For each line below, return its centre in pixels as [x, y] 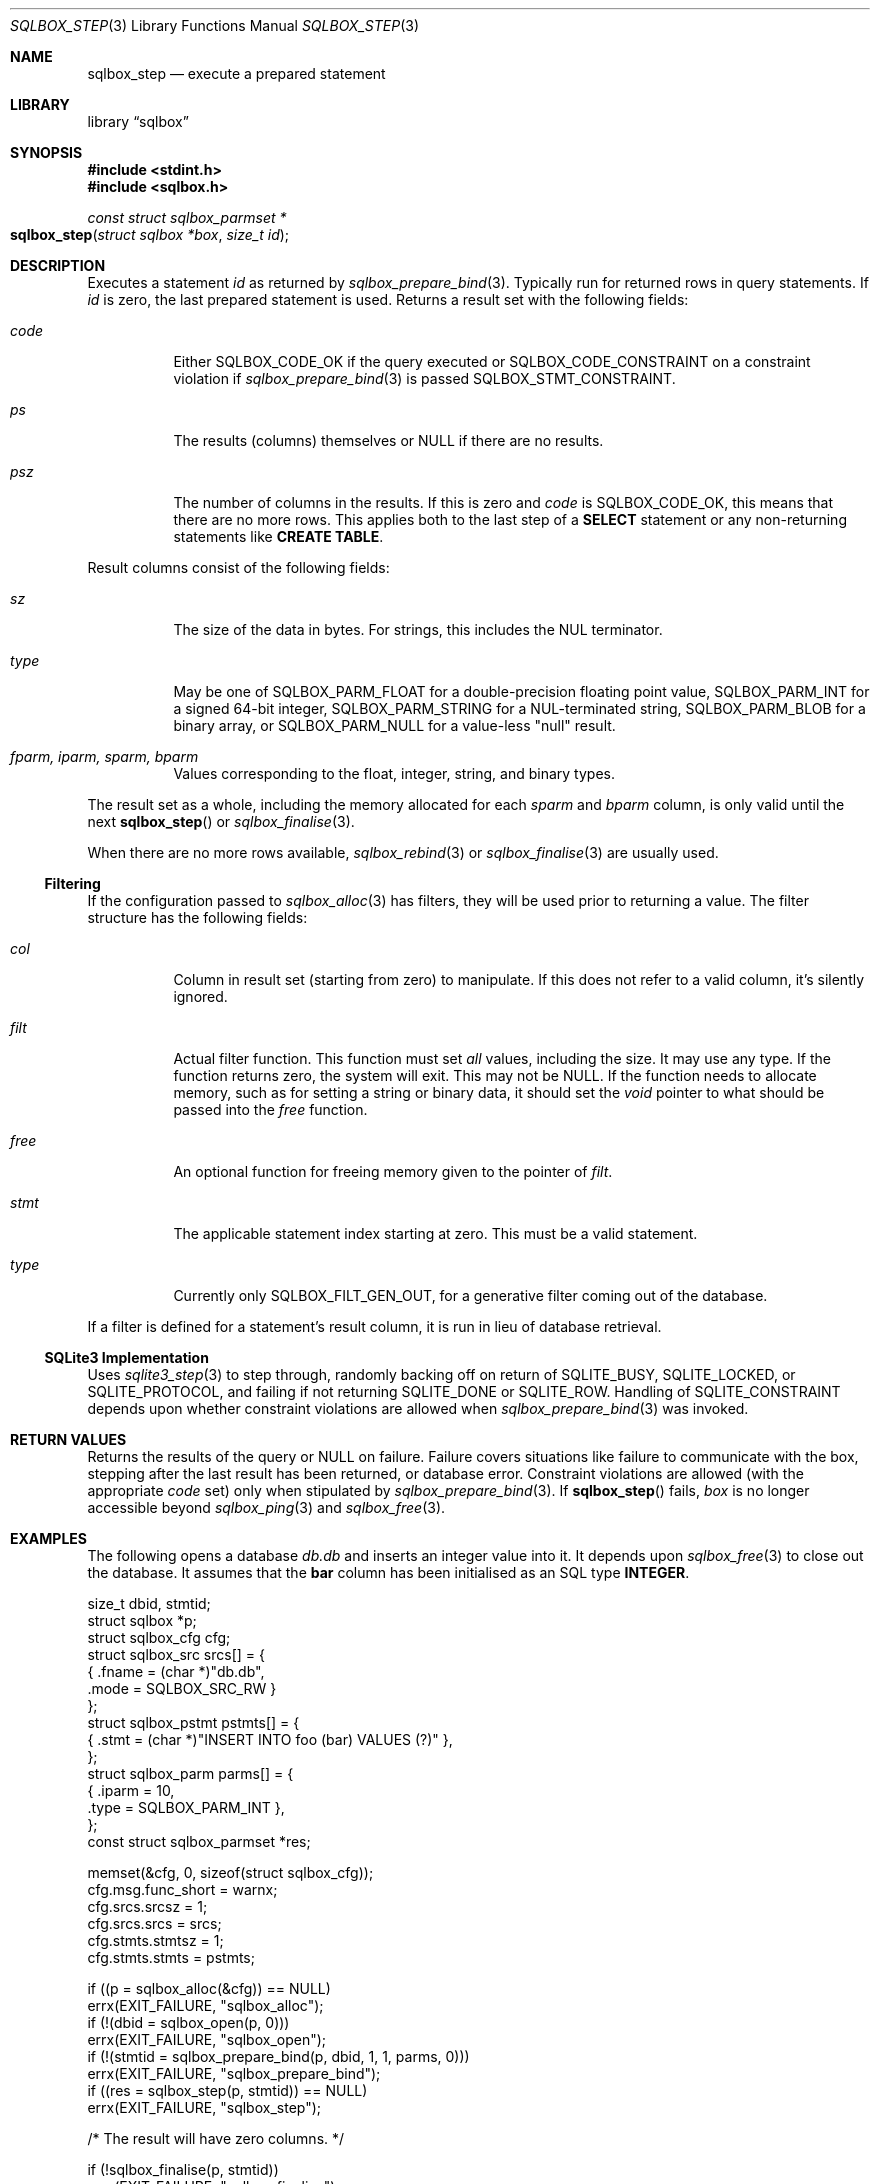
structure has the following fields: [197, 917]
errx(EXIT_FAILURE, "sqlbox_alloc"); [205, 2005]
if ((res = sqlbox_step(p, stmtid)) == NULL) [227, 2090]
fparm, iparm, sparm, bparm [104, 756]
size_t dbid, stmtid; [149, 1603]
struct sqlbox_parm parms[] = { [190, 1773]
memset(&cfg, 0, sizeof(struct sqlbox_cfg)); [230, 1872]
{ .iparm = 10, [131, 1790]
